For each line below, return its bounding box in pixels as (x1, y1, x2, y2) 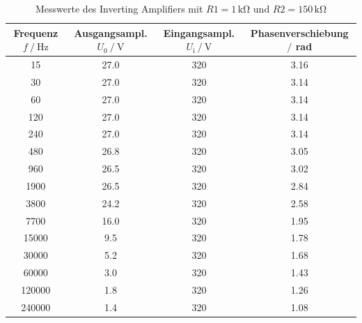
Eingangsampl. (163, 25, 235, 40)
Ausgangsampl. (74, 25, 148, 40)
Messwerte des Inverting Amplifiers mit (36, 1, 203, 15)
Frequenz (13, 25, 58, 40)
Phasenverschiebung (250, 25, 349, 40)
